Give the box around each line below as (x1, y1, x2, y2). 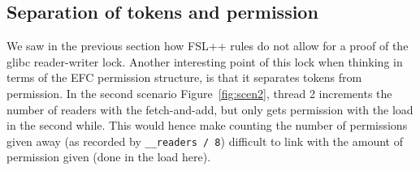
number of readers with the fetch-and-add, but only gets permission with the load (6, 100, 414, 118)
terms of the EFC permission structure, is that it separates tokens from (6, 69, 362, 86)
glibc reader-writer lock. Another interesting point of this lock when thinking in (6, 53, 403, 70)
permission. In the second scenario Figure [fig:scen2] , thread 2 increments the (6, 84, 392, 101)
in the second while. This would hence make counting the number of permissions (6, 117, 408, 134)
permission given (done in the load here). (6, 148, 211, 165)
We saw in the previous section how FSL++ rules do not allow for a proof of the (6, 37, 409, 54)
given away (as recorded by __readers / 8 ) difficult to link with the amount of (6, 132, 403, 149)
